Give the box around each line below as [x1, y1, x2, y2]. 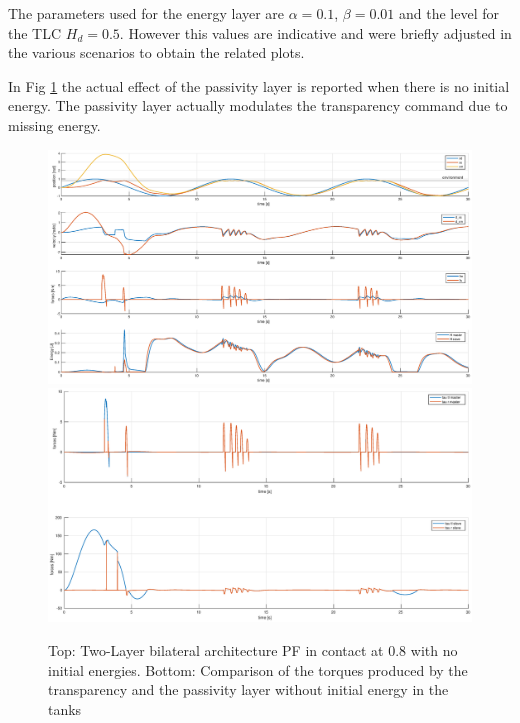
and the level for [399, 3, 499, 23]
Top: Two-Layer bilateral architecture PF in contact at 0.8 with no [48, 640, 458, 661]
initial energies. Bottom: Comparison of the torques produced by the [48, 659, 468, 680]
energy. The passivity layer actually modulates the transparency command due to [8, 95, 508, 116]
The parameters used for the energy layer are [8, 3, 285, 23]
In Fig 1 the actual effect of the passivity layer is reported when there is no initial [8, 75, 510, 96]
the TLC [8, 22, 62, 43]
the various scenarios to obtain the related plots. [8, 42, 305, 63]
